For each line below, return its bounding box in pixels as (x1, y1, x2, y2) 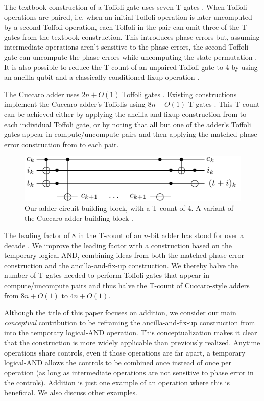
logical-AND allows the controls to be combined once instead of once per (4, 357, 231, 368)
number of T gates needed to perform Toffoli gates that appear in (4, 270, 210, 280)
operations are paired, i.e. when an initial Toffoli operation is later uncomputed (4, 11, 252, 22)
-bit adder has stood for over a (148, 230, 244, 241)
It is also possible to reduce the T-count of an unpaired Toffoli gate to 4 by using (4, 61, 258, 72)
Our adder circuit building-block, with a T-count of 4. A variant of (25, 202, 233, 213)
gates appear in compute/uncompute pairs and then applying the (4, 129, 209, 139)
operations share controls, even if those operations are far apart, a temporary (4, 347, 246, 358)
